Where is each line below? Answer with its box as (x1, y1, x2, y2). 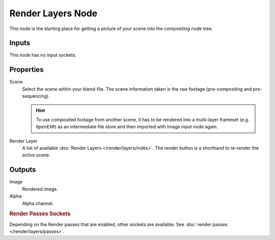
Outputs (9, 166, 36, 174)
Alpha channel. (22, 200, 53, 206)
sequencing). (22, 93, 50, 99)
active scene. (22, 152, 50, 158)
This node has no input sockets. (9, 52, 76, 58)
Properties (9, 65, 44, 74)
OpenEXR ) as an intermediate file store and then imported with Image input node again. (36, 124, 218, 130)
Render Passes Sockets (9, 210, 71, 218)
